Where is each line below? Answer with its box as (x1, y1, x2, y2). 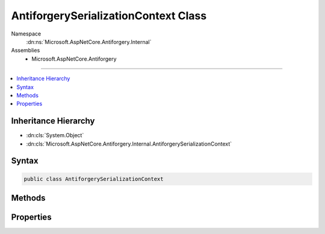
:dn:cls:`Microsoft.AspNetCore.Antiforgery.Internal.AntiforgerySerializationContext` (26, 140, 232, 147)
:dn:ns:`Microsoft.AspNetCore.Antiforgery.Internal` (26, 38, 152, 45)
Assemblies (11, 47, 40, 54)
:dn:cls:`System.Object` (26, 132, 84, 139)
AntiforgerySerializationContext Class (11, 9, 207, 22)
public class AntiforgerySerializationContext (23, 175, 164, 182)
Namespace (11, 30, 42, 37)
